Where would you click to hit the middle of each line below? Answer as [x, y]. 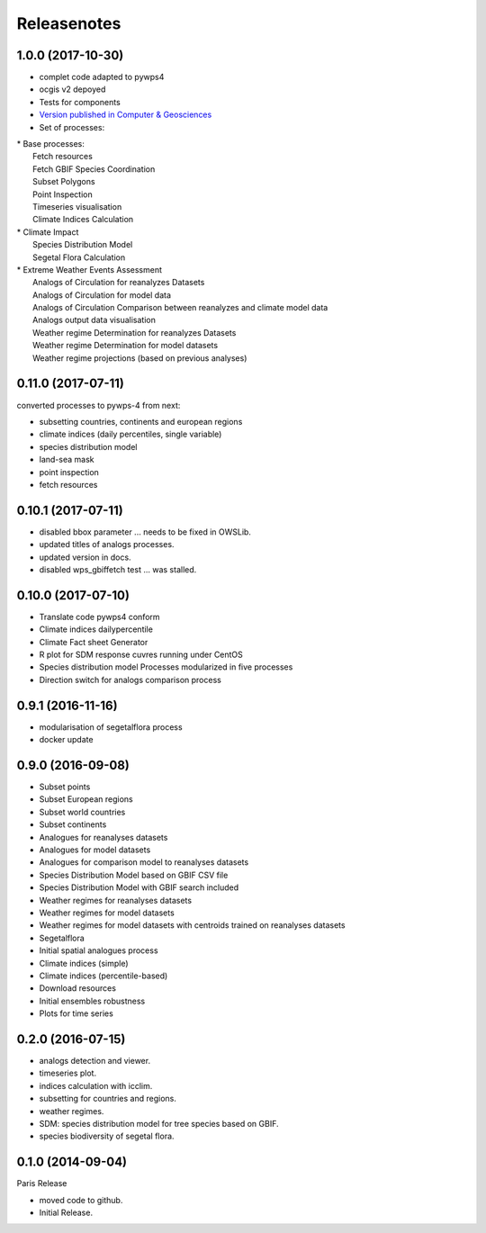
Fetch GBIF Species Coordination [94, 169]
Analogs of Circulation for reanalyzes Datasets [119, 283]
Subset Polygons [64, 182]
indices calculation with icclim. [96, 1085]
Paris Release [42, 1183]
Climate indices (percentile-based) [103, 976]
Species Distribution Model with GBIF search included [139, 887]
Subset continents [73, 824]
